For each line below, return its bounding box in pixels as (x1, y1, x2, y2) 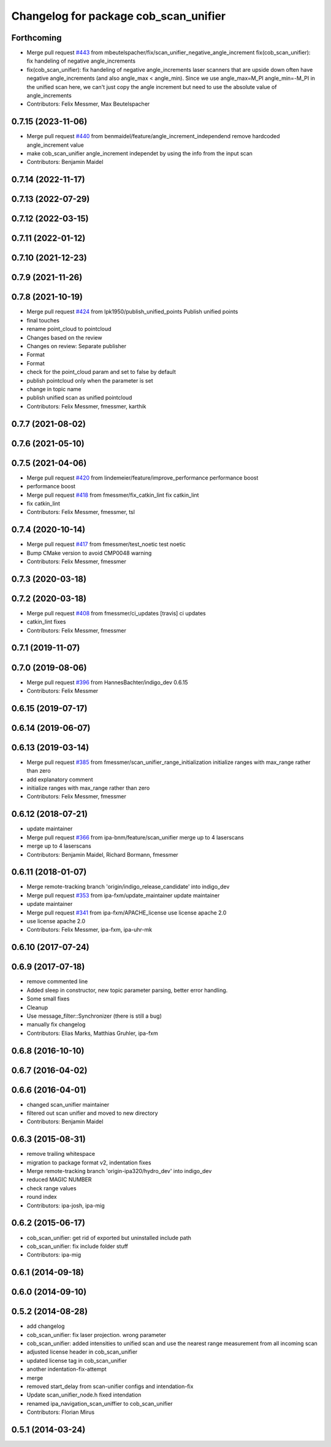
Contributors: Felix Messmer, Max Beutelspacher (26, 100, 150, 107)
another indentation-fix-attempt (26, 1365, 107, 1373)
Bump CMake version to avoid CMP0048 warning (26, 549, 152, 556)
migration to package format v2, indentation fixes (26, 1158, 151, 1166)
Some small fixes (26, 995, 70, 1002)
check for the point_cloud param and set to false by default (26, 369, 176, 376)
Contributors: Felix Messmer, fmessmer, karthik (26, 402, 146, 410)
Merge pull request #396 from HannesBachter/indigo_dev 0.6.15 (26, 679, 188, 686)
